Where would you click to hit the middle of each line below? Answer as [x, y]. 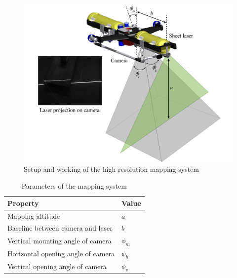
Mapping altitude [34, 216]
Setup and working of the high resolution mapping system [112, 169]
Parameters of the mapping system [74, 186]
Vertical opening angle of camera [57, 266]
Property [23, 203]
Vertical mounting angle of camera [59, 240]
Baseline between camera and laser [60, 228]
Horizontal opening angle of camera [61, 253]
